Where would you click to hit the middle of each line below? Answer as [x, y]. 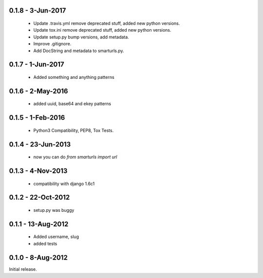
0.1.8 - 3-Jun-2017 [38, 10]
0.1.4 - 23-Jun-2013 [40, 144]
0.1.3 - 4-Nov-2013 [38, 171]
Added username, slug [56, 237]
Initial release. [23, 269]
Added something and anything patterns [74, 77]
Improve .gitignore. [52, 44]
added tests [45, 243]
